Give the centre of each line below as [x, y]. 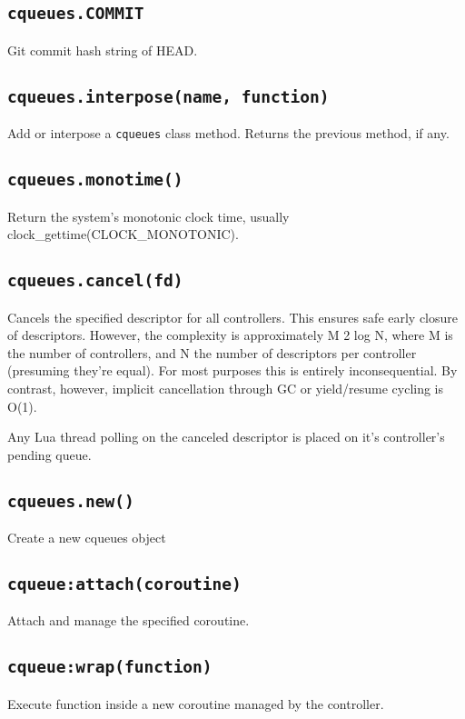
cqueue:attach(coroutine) [124, 584]
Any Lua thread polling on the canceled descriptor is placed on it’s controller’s [226, 437]
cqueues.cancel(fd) [95, 281]
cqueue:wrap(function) [110, 667]
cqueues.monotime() [95, 180]
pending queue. [49, 454]
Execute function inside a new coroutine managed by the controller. [196, 703]
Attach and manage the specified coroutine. [129, 620]
